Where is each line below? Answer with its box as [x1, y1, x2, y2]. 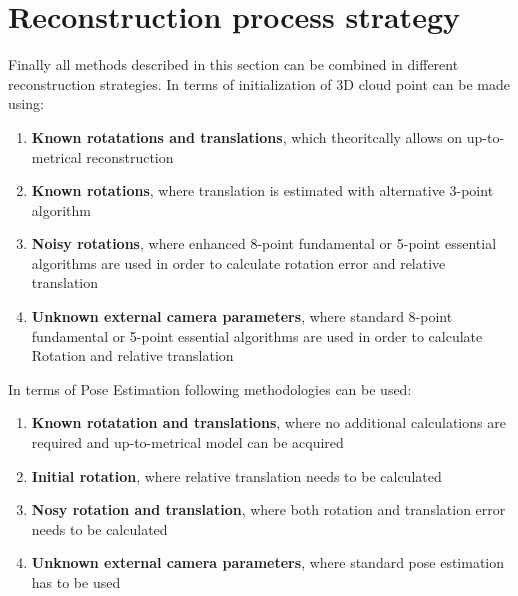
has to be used [31, 572, 121, 592]
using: [8, 93, 44, 114]
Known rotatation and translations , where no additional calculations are [31, 412, 506, 433]
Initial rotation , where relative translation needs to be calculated [31, 465, 442, 486]
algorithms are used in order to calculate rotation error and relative [31, 252, 446, 273]
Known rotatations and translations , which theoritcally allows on [31, 126, 463, 147]
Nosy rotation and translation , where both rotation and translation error [31, 499, 506, 520]
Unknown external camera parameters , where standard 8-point [31, 306, 453, 327]
